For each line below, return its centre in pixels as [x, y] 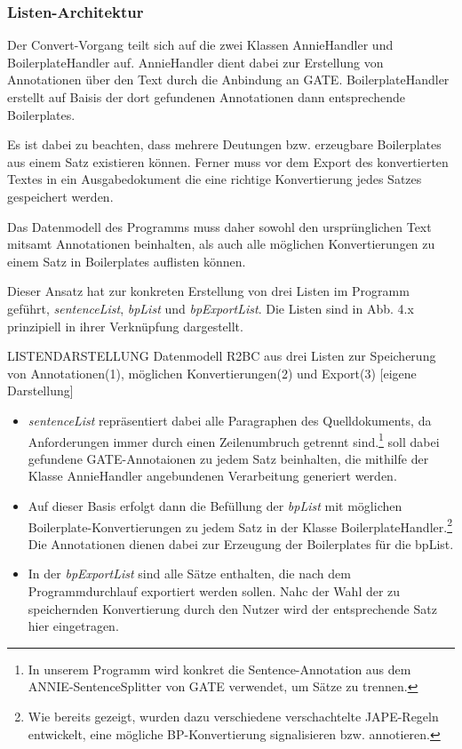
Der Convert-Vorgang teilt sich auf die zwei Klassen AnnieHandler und [200, 45]
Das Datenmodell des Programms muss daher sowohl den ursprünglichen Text [219, 226]
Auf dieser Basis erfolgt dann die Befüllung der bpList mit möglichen [215, 505]
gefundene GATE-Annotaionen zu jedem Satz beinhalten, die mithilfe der [228, 458]
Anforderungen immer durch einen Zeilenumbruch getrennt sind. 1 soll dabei [234, 440]
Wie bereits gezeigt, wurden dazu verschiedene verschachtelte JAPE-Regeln [233, 716]
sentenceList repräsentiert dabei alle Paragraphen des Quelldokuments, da [230, 420]
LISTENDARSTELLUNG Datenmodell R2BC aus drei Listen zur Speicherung [222, 356]
